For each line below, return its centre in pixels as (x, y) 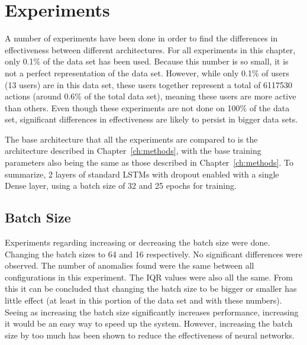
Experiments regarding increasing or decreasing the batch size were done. (138, 242)
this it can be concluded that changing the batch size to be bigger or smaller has (151, 288)
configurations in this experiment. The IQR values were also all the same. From (149, 277)
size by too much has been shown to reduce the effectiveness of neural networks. (150, 335)
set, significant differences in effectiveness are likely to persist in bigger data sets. (151, 119)
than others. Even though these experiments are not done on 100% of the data (147, 107)
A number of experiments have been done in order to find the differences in (141, 38)
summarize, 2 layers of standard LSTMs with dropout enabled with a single (142, 174)
